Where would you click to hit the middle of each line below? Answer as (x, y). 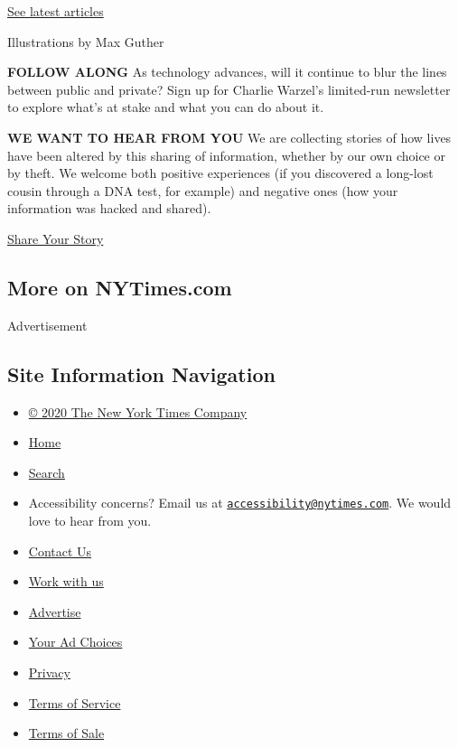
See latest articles (56, 11)
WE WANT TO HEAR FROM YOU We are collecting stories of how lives (229, 137)
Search (47, 472)
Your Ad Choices (75, 642)
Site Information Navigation (141, 373)
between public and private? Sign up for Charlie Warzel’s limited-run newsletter (229, 89)
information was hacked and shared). (109, 208)
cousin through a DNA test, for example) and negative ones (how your (203, 190)
